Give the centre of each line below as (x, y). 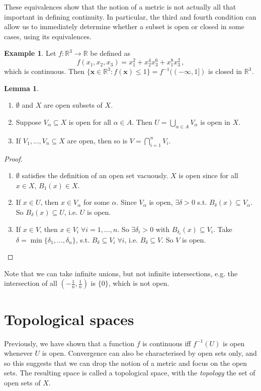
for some (96, 202)
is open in (215, 122)
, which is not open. (139, 283)
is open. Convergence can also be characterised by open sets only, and (149, 353)
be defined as (110, 53)
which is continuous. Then (44, 71)
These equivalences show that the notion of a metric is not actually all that (120, 7)
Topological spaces (69, 319)
